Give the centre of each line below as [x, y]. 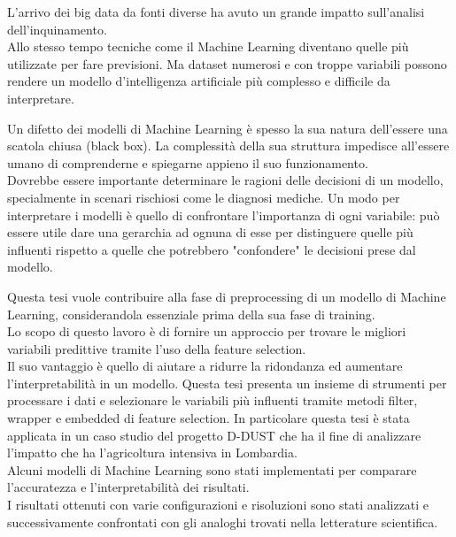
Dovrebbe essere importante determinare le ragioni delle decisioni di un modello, [225, 180]
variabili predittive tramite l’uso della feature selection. [157, 348]
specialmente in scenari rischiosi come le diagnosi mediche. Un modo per [204, 197]
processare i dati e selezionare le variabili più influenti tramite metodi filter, [213, 400]
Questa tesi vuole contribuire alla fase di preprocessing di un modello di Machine [227, 296]
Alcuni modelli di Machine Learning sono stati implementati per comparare [212, 469]
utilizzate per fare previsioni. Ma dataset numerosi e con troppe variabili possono [227, 63]
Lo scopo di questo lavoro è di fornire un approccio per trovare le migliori [207, 331]
